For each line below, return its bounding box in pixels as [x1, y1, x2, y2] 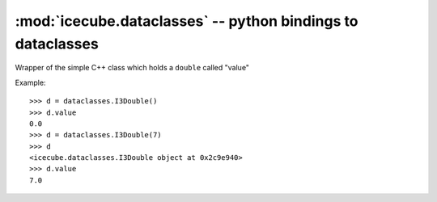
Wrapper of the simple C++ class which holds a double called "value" [15, 63, 250, 73]
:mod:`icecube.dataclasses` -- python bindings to [15, 12, 359, 30]
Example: [15, 78, 46, 87]
